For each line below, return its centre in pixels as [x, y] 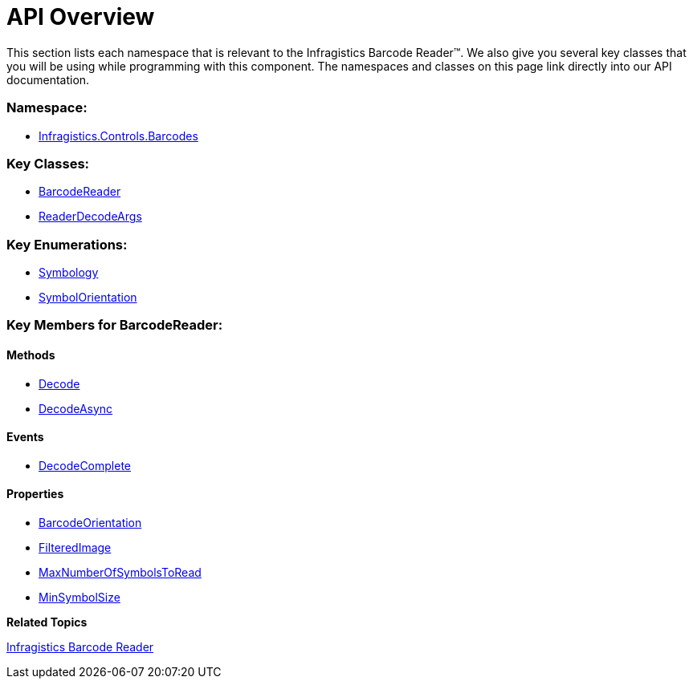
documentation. [48, 79]
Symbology [69, 272]
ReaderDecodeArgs [90, 217]
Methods [31, 355]
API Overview [81, 17]
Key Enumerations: [67, 244]
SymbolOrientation [88, 297]
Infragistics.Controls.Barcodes [118, 136]
